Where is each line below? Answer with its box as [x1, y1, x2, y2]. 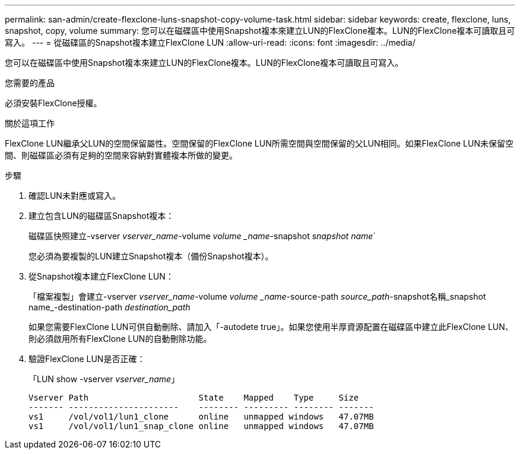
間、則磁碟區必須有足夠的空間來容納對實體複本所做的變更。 [5, 150, 237, 160]
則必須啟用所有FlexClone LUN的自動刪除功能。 [28, 334, 212, 344]
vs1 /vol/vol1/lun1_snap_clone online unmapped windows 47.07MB [28, 421, 374, 431]
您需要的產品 [5, 78, 55, 88]
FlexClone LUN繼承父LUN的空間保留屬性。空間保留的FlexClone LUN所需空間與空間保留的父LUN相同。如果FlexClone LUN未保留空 [5, 138, 513, 148]
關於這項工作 [5, 118, 55, 128]
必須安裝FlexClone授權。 [5, 98, 102, 108]
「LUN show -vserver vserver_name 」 [28, 374, 180, 384]
